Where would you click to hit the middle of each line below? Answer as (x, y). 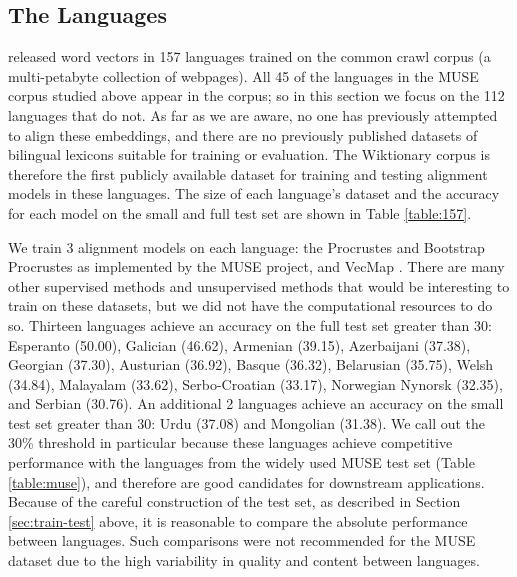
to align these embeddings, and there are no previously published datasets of (243, 134)
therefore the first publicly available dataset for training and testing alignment (248, 173)
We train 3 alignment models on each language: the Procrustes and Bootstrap (246, 246)
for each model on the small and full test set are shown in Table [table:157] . (240, 212)
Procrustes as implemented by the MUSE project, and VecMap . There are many (256, 266)
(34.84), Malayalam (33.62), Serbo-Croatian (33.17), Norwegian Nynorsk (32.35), (255, 383)
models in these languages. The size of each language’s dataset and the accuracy (254, 193)
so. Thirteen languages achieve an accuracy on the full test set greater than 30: (250, 324)
